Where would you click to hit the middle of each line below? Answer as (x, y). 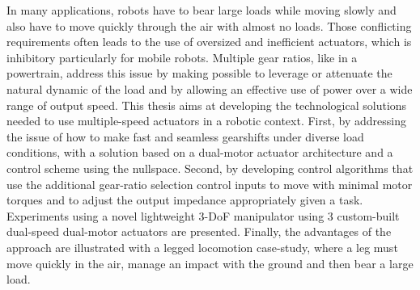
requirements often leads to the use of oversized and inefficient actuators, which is (209, 42)
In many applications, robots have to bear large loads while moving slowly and (202, 10)
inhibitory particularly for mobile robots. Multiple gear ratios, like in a (182, 57)
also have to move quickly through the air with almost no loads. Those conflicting (209, 25)
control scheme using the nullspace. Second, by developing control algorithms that (210, 168)
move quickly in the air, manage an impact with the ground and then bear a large (210, 263)
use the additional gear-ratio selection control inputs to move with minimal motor (210, 184)
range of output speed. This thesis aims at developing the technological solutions (207, 105)
